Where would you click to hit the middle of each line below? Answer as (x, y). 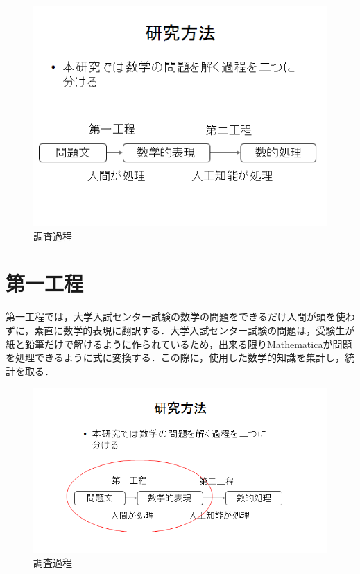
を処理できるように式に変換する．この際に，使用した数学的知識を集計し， (175, 357)
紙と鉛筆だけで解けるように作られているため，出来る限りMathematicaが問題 (179, 343)
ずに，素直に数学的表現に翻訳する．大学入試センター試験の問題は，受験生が (180, 330)
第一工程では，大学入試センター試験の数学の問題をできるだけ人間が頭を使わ (180, 316)
